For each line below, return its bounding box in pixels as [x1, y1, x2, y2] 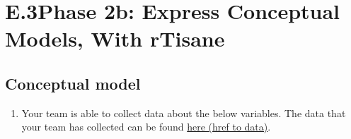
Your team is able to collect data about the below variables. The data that [21, 105, 346, 120]
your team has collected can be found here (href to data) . [21, 119, 271, 134]
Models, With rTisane [5, 24, 225, 53]
